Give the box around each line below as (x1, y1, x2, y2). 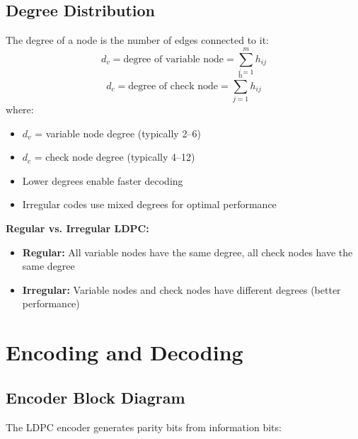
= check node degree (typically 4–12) (34, 149, 195, 164)
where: (6, 102, 34, 117)
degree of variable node (123, 54, 224, 64)
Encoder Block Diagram (6, 386, 185, 408)
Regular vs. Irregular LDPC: (6, 221, 149, 236)
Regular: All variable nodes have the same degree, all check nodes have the (22, 244, 353, 259)
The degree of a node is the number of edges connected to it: (6, 33, 269, 47)
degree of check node (128, 81, 218, 91)
